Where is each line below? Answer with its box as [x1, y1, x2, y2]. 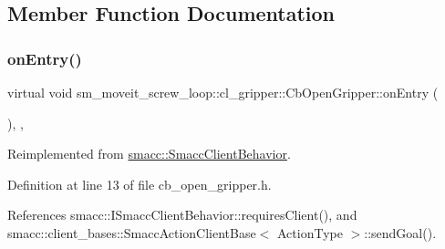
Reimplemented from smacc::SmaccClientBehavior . [7, 144, 291, 163]
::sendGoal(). [364, 223, 437, 242]
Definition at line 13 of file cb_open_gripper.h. [7, 174, 272, 193]
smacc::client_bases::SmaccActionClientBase [7, 223, 256, 242]
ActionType [277, 223, 343, 242]
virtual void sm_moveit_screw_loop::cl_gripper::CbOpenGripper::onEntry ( [7, 83, 439, 101]
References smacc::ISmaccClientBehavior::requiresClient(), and [7, 205, 357, 224]
